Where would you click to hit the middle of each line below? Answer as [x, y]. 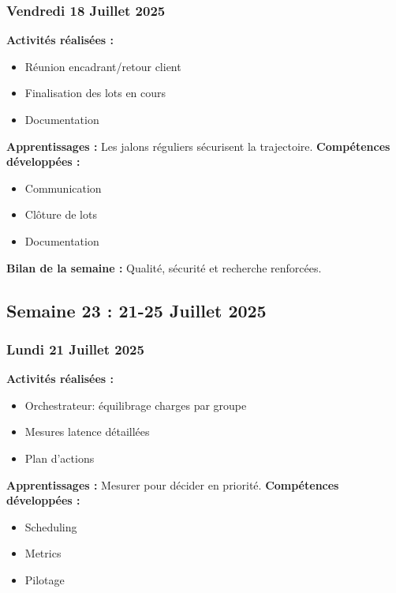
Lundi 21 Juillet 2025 [75, 349]
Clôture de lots [61, 214]
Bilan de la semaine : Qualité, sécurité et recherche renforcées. [164, 267]
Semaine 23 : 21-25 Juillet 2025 [136, 310]
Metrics [43, 553]
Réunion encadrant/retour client [103, 66]
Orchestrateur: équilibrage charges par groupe [136, 405]
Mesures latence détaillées [87, 432]
